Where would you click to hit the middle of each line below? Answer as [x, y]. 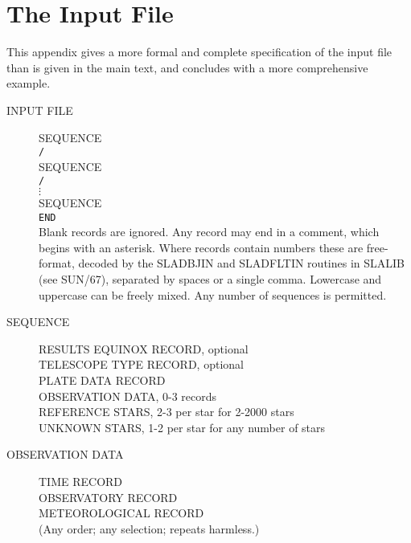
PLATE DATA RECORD [102, 380]
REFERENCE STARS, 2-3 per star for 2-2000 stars [166, 412]
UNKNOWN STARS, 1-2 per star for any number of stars [182, 427]
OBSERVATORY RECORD [108, 497]
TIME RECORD [81, 481]
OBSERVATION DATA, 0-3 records [128, 396]
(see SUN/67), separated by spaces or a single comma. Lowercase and [210, 279]
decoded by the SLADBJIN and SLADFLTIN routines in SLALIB [241, 263]
